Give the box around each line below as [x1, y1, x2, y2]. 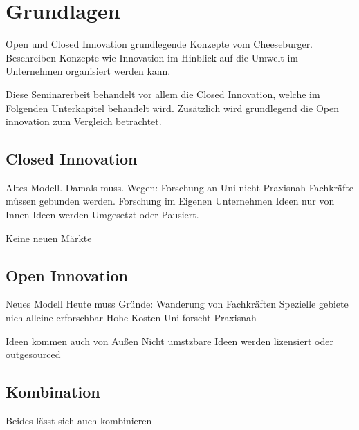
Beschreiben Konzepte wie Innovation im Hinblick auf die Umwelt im [6, 50, 298, 64]
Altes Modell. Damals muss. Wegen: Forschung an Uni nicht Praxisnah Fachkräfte [6, 180, 354, 194]
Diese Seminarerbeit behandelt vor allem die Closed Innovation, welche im [6, 86, 320, 101]
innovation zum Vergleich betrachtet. [6, 114, 162, 129]
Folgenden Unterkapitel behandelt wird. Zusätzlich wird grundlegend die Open [6, 100, 339, 115]
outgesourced [6, 347, 61, 362]
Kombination [6, 381, 100, 402]
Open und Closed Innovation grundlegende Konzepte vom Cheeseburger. [6, 37, 313, 51]
